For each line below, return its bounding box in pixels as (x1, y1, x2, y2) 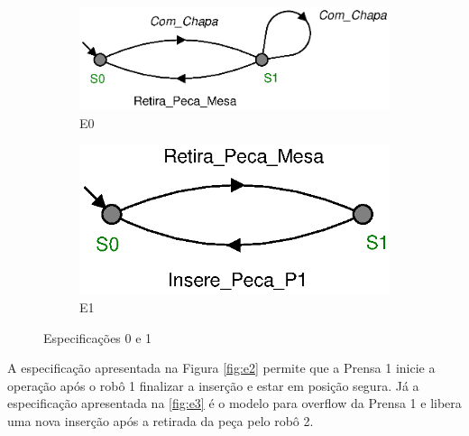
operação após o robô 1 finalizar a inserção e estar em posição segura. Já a (7, 376, 419, 394)
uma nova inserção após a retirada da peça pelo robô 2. (7, 411, 314, 430)
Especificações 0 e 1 (43, 328, 152, 347)
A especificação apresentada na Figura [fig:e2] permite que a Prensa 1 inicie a (7, 358, 436, 377)
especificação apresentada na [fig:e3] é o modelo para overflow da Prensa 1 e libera (7, 394, 462, 413)
